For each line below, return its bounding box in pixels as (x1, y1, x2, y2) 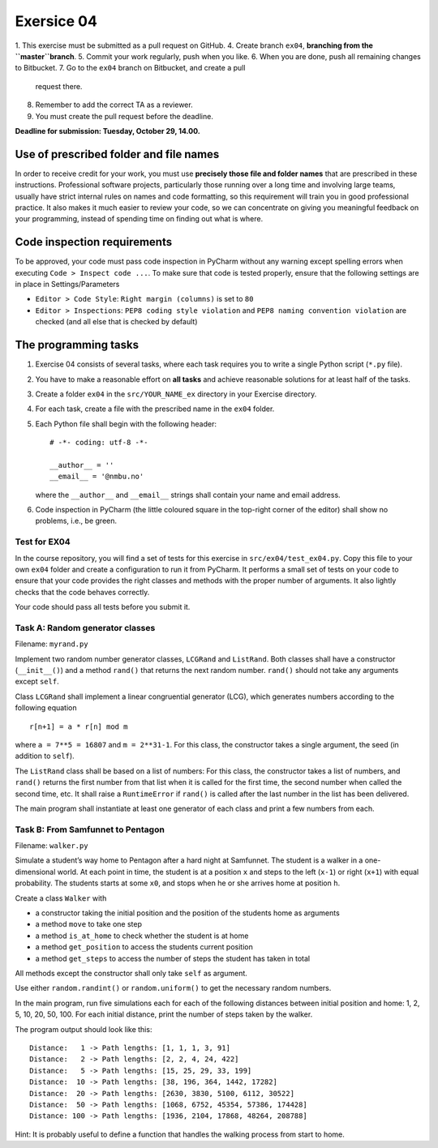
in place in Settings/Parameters (15, 280, 120, 289)
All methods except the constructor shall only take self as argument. (15, 969, 247, 978)
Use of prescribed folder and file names (15, 147, 220, 161)
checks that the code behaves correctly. (15, 587, 150, 597)
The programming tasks (15, 338, 140, 352)
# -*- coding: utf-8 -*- (49, 438, 148, 448)
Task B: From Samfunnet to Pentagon (15, 824, 165, 835)
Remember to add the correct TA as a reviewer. (35, 100, 194, 109)
